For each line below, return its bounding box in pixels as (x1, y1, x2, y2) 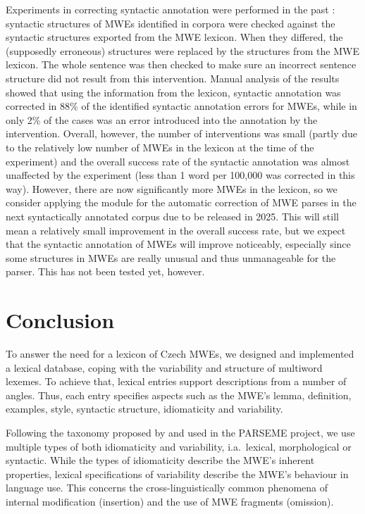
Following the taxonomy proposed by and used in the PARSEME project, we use (6, 425, 355, 439)
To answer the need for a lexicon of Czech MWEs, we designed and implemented (6, 346, 354, 361)
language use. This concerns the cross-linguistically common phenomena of (6, 480, 328, 495)
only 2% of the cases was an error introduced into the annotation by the (6, 112, 318, 127)
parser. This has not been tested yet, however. (6, 264, 205, 279)
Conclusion (6, 306, 115, 334)
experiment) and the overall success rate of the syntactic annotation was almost (6, 153, 350, 168)
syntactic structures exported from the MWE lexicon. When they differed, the (6, 30, 343, 44)
